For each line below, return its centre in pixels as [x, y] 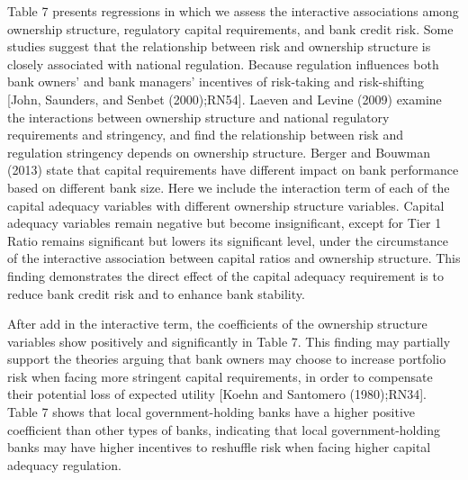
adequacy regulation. [64, 464]
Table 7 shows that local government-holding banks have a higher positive [211, 412]
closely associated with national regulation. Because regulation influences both [223, 63]
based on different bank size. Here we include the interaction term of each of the [229, 187]
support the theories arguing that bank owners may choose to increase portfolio [227, 359]
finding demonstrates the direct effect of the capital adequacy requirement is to [225, 275]
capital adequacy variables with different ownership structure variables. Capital [226, 205]
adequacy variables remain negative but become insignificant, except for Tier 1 [225, 223]
